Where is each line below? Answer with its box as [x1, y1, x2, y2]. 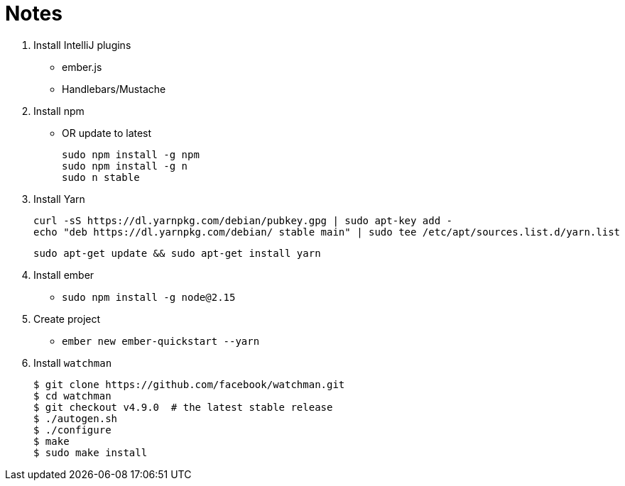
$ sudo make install [33, 446, 148, 458]
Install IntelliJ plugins [33, 38, 131, 51]
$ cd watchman [33, 390, 112, 402]
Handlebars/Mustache [62, 82, 166, 95]
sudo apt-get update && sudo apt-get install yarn [33, 247, 321, 259]
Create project [33, 312, 101, 325]
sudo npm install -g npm [62, 148, 200, 160]
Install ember [33, 268, 94, 281]
